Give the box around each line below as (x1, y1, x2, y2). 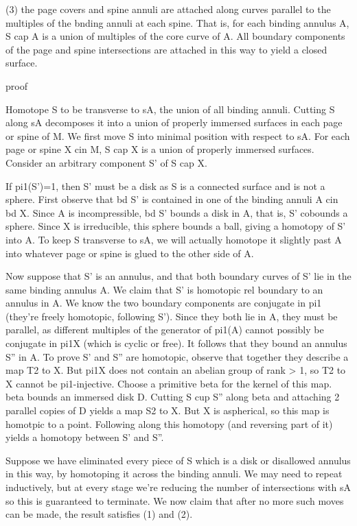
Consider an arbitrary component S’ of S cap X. (5, 155, 207, 169)
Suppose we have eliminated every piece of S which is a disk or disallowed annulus (5, 453, 351, 467)
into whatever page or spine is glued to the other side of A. (5, 246, 254, 260)
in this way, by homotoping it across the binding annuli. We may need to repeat (5, 466, 343, 481)
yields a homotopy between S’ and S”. (5, 430, 164, 444)
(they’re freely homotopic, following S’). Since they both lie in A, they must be (5, 309, 338, 323)
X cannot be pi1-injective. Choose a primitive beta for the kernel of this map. (5, 376, 332, 390)
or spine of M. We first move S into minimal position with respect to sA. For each (5, 128, 350, 143)
